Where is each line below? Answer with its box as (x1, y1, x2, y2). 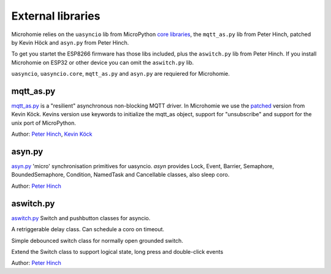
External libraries (11, 9, 101, 23)
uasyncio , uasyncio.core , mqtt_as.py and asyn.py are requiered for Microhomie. (11, 70, 230, 78)
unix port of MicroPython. (11, 119, 77, 127)
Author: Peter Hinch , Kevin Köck (11, 130, 93, 138)
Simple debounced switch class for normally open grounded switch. (11, 237, 183, 244)
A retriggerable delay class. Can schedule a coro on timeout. (11, 226, 165, 233)
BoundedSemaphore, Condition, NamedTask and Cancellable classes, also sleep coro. (11, 171, 230, 179)
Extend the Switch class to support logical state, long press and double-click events (11, 248, 224, 255)
